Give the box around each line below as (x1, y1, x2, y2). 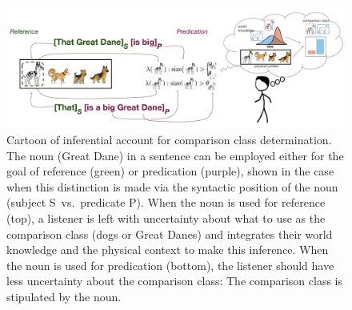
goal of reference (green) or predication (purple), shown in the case (6, 163, 334, 179)
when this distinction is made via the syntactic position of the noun (6, 178, 338, 195)
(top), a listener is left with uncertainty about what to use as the (6, 209, 326, 226)
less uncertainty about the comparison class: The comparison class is (6, 272, 342, 289)
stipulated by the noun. (6, 288, 122, 304)
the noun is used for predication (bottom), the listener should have (6, 256, 334, 273)
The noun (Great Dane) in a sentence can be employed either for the (6, 147, 344, 163)
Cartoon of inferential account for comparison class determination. (6, 131, 332, 147)
